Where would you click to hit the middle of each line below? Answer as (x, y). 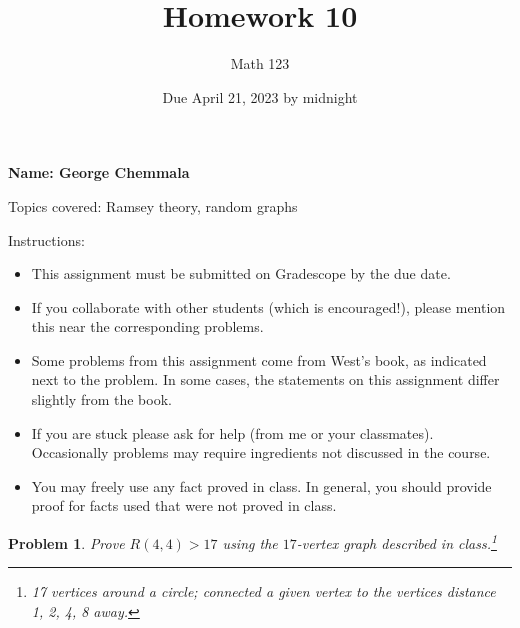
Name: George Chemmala (99, 172)
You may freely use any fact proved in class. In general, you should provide (261, 485)
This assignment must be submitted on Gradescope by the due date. (241, 273)
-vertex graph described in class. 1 (396, 541)
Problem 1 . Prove (66, 542)
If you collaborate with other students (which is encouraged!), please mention (268, 306)
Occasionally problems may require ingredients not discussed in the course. (261, 452)
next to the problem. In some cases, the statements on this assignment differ (265, 379)
